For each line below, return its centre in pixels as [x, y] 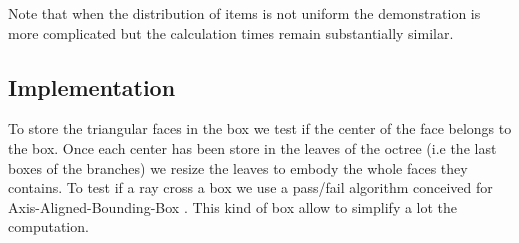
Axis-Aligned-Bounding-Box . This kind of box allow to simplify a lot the [233, 206]
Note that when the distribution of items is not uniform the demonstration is [244, 13]
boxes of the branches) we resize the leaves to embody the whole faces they [238, 167]
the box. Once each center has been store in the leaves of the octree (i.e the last [252, 147]
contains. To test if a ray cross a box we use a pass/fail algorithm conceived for [250, 187]
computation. [48, 226]
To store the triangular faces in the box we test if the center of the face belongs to [260, 128]
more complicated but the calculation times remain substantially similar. [231, 32]
